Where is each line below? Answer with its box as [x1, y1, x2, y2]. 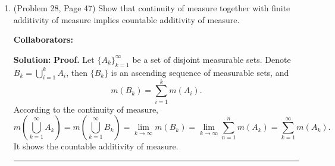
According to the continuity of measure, [13, 103, 159, 115]
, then [66, 66, 88, 78]
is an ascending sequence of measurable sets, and [111, 66, 289, 78]
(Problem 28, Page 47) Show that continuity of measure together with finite [13, 2, 290, 14]
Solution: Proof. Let [13, 53, 95, 65]
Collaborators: [13, 33, 73, 46]
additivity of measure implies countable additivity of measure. [13, 13, 240, 25]
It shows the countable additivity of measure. [13, 140, 179, 152]
